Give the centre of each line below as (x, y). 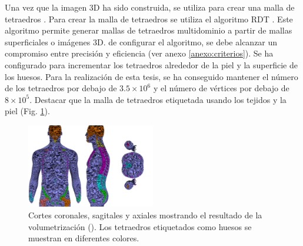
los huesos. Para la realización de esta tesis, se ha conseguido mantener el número (151, 76)
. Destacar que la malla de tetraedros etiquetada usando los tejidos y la (158, 99)
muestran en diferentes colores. (84, 238)
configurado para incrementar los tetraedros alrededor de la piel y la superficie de (151, 64)
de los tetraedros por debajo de (61, 88)
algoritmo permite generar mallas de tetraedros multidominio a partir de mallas (149, 30)
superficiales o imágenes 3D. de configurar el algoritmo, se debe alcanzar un (141, 41)
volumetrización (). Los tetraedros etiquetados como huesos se (140, 226)
